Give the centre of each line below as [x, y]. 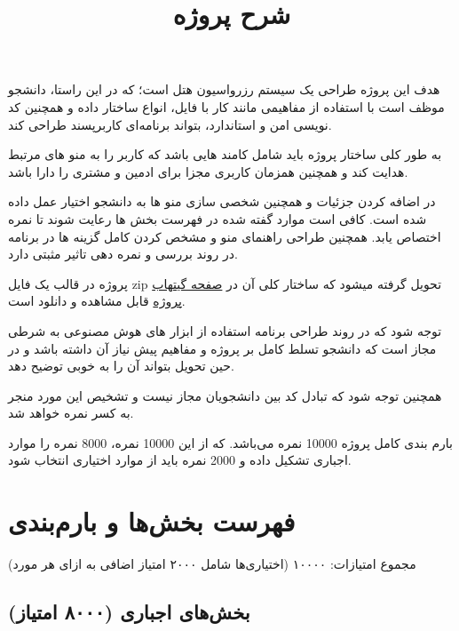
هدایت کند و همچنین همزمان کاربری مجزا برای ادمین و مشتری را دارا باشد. [208, 171]
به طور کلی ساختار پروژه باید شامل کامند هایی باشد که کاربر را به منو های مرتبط [225, 154]
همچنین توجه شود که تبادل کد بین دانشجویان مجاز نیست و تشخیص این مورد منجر [225, 395]
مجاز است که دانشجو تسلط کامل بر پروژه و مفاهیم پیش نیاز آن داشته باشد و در [222, 348]
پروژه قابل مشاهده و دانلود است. [97, 301]
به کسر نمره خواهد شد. [71, 413]
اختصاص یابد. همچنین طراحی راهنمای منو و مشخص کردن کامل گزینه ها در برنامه [225, 236]
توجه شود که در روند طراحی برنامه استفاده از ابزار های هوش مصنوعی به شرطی [225, 330]
